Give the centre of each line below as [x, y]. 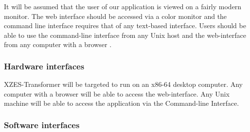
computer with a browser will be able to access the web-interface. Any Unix [117, 93]
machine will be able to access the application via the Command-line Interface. [122, 103]
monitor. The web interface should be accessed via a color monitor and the [116, 16]
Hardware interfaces [44, 66]
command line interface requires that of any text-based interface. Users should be [125, 25]
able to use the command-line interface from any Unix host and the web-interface [125, 35]
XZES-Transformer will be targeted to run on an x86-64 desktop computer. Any [123, 84]
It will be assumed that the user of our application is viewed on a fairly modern [123, 6]
